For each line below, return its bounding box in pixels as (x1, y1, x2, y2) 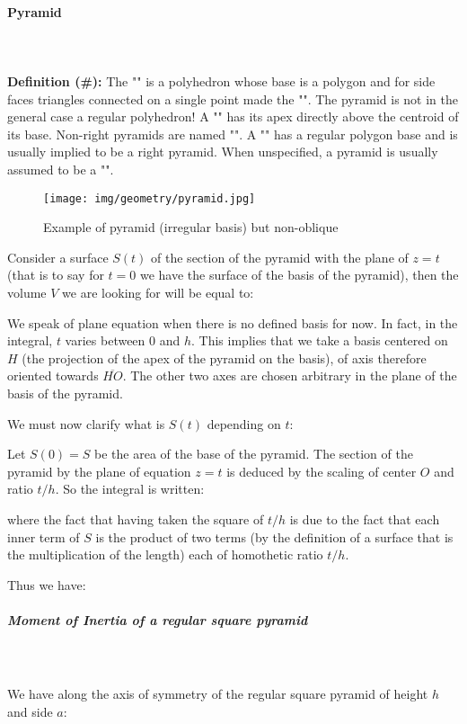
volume (7, 282, 47, 301)
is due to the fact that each (289, 509, 440, 528)
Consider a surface (7, 247, 109, 266)
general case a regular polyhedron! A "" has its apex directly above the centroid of (7, 107, 459, 126)
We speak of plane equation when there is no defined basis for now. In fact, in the (7, 313, 458, 332)
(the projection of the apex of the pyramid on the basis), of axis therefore (22, 348, 427, 367)
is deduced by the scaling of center (226, 461, 417, 480)
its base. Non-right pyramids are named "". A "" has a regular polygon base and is (7, 124, 458, 143)
